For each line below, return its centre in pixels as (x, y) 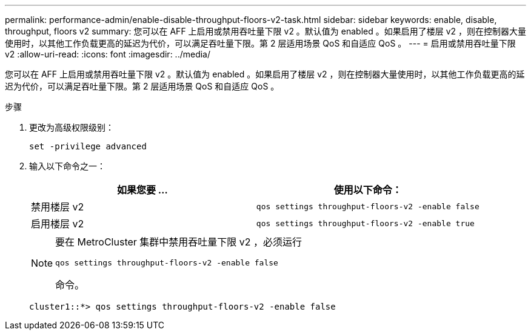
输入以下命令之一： (67, 166)
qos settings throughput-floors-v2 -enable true (365, 223)
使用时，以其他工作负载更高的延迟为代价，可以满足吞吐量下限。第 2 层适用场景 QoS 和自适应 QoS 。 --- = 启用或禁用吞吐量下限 (260, 43)
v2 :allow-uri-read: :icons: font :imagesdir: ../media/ (108, 54)
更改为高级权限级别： (72, 127)
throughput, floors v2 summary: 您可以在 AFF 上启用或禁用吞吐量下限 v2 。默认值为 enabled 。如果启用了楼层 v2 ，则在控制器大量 (266, 31)
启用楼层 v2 (58, 224)
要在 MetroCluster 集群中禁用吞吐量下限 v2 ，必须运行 (179, 242)
